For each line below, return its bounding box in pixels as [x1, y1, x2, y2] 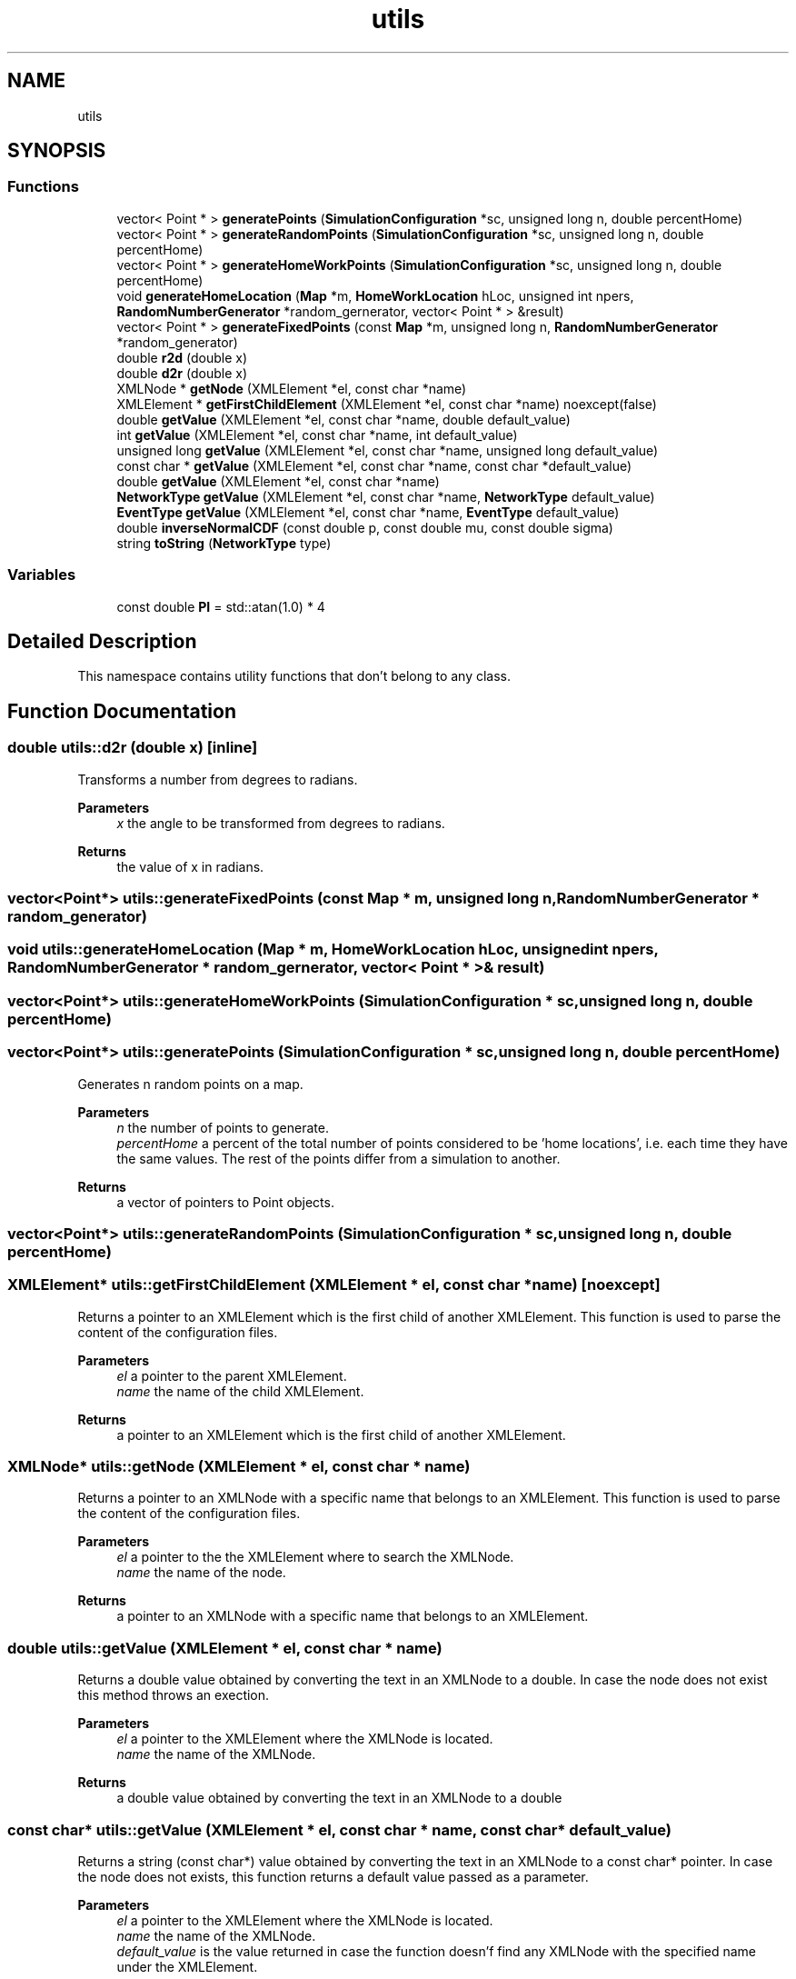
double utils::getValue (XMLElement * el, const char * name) [7, 1638, 443, 1657]
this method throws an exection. [77, 1687, 270, 1704]
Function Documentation [7, 699, 236, 723]
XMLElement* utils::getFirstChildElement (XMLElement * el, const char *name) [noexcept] [7, 1275, 661, 1294]
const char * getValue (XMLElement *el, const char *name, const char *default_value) [116, 457, 632, 474]
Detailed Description [7, 629, 197, 653]
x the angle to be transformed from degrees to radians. [116, 815, 445, 831]
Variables [7, 565, 76, 585]
